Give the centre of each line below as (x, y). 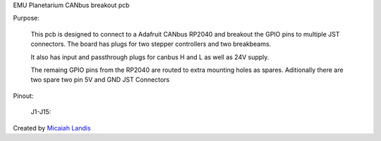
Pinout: (23, 96)
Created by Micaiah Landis (52, 128)
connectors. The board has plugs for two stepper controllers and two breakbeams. (151, 44)
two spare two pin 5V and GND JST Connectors (100, 80)
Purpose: (26, 18)
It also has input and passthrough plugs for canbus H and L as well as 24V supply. (150, 57)
